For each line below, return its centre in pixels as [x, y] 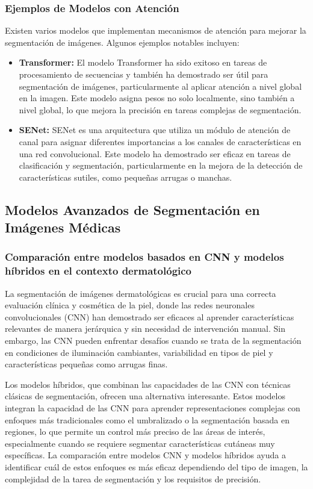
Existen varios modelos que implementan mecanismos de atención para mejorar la [156, 30]
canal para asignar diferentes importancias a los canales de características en [160, 141]
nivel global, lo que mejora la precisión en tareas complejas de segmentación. [160, 109]
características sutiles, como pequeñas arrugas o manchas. [126, 177]
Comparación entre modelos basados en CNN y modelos [144, 257]
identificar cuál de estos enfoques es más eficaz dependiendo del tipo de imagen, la [156, 466]
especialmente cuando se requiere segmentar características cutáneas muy [140, 443]
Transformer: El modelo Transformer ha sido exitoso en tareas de [143, 62]
